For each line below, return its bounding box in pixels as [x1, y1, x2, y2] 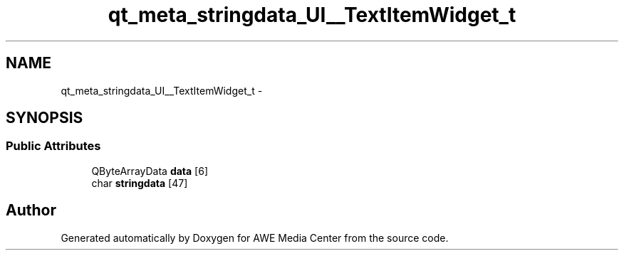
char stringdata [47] [91, 176, 188, 189]
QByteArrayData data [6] [91, 164, 209, 177]
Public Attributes [6, 139, 101, 154]
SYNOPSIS [6, 109, 83, 127]
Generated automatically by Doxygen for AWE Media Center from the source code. [61, 231, 449, 244]
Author [6, 201, 56, 220]
